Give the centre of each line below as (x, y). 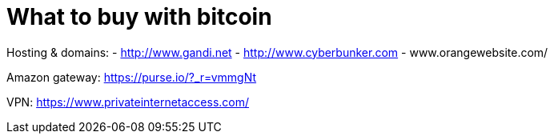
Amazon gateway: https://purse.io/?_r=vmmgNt (132, 77)
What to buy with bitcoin (139, 17)
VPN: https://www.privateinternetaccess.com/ (128, 102)
